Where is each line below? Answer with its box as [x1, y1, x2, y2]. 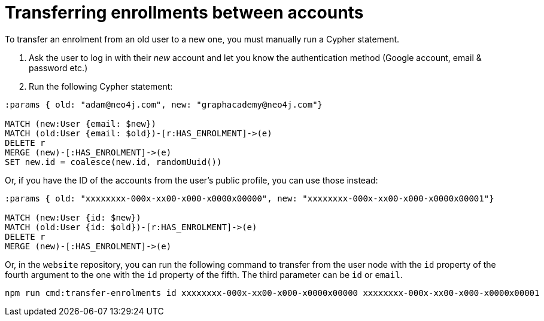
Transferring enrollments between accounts [5, 2, 364, 23]
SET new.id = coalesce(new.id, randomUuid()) [5, 157, 222, 167]
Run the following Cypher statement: [29, 81, 173, 91]
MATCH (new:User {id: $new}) [5, 212, 141, 222]
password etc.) [29, 62, 88, 73]
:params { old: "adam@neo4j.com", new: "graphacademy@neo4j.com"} [5, 99, 323, 109]
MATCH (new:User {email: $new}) [5, 118, 156, 129]
